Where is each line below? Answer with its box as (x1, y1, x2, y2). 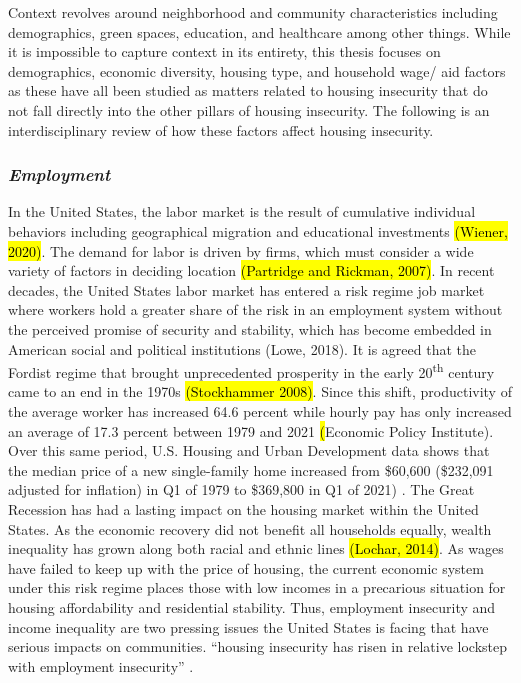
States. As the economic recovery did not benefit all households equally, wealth (8, 518, 492, 539)
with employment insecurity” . (8, 655, 194, 676)
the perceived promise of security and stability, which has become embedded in (8, 318, 492, 339)
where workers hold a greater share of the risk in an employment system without (8, 299, 503, 320)
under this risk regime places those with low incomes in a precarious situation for (8, 577, 506, 598)
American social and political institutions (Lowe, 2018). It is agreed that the (8, 338, 477, 359)
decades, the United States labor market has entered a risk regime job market (8, 279, 485, 300)
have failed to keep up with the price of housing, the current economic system (8, 557, 484, 578)
